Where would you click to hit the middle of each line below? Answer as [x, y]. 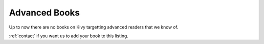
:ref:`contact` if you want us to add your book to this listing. [69, 36]
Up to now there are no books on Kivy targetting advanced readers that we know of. [94, 27]
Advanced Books [44, 13]
